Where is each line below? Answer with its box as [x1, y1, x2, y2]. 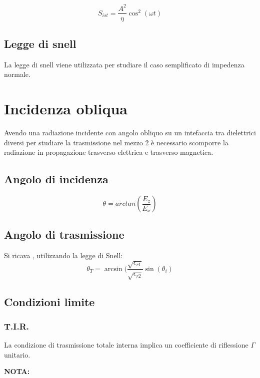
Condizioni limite [4, 294, 95, 309]
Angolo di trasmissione [4, 227, 124, 242]
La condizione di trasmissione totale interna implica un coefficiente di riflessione [4, 340, 248, 350]
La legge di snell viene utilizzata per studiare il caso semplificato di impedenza [4, 59, 244, 69]
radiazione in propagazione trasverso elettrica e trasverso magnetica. [4, 147, 213, 157]
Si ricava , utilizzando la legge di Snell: [4, 250, 123, 261]
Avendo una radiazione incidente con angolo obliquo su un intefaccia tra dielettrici [4, 127, 256, 138]
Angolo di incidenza [4, 171, 108, 187]
